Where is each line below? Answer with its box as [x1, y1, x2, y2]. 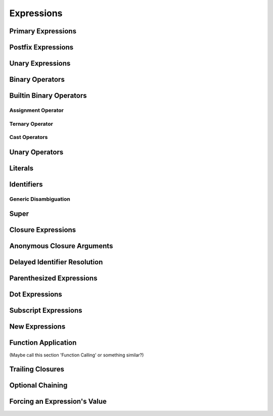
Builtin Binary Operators [9, 91, 87, 100]
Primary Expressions [9, 27, 77, 35]
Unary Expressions [9, 59, 71, 68]
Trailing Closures [9, 365, 64, 374]
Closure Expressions [9, 225, 76, 235]
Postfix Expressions [9, 43, 74, 52]
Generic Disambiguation [9, 195, 70, 202]
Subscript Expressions [9, 306, 83, 315]
